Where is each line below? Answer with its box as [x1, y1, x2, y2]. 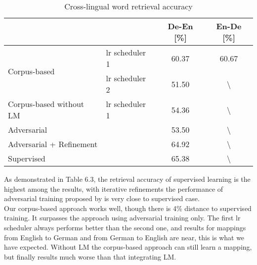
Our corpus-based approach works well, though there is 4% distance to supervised [4, 203, 252, 213]
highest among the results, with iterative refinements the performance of [4, 183, 223, 194]
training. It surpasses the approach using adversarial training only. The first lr [4, 212, 241, 223]
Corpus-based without [8, 98, 85, 109]
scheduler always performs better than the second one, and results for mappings [4, 222, 246, 232]
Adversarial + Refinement [8, 138, 98, 150]
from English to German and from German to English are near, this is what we [4, 232, 245, 242]
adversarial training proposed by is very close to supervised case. [4, 193, 200, 204]
